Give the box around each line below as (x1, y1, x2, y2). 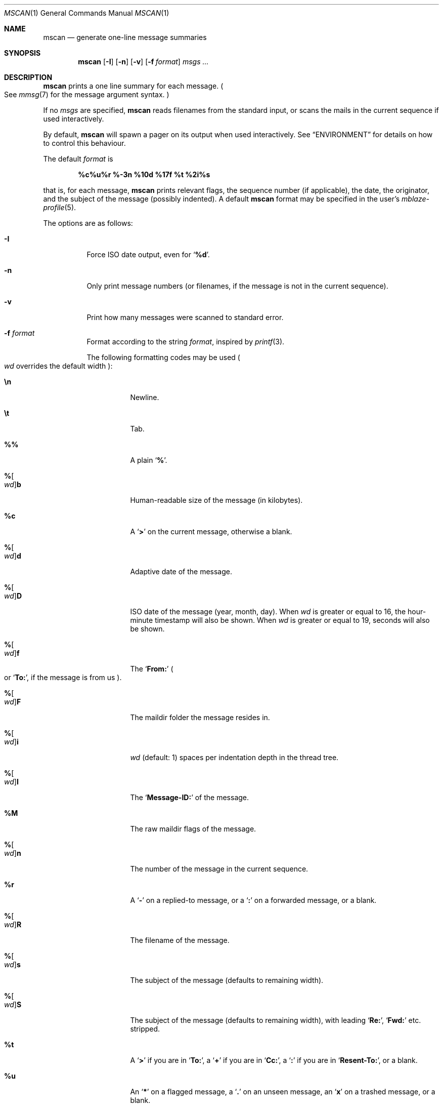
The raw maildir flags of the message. (130, 824, 256, 833)
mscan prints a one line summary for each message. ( (43, 82, 224, 90)
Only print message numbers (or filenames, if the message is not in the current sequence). (86, 282, 388, 290)
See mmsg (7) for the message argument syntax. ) (4, 90, 169, 99)
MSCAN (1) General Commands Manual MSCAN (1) (4, 9, 169, 17)
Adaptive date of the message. (130, 567, 233, 576)
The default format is (43, 154, 113, 163)
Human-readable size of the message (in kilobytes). (130, 496, 303, 504)
